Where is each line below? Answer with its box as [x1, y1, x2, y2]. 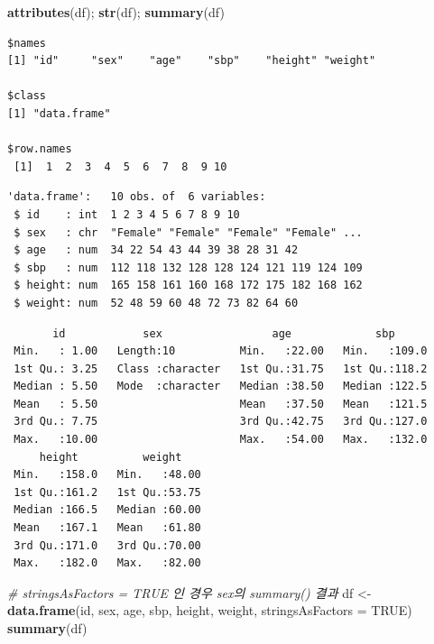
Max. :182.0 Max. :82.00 [14, 557, 201, 570]
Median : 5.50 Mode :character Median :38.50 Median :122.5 [14, 380, 428, 393]
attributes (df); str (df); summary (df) [7, 3, 225, 21]
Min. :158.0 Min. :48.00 [14, 468, 201, 482]
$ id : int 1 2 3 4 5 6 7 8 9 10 [14, 207, 240, 221]
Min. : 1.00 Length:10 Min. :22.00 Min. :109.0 [14, 345, 428, 358]
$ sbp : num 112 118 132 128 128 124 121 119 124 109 [14, 261, 363, 274]
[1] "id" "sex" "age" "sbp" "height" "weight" [7, 54, 376, 68]
